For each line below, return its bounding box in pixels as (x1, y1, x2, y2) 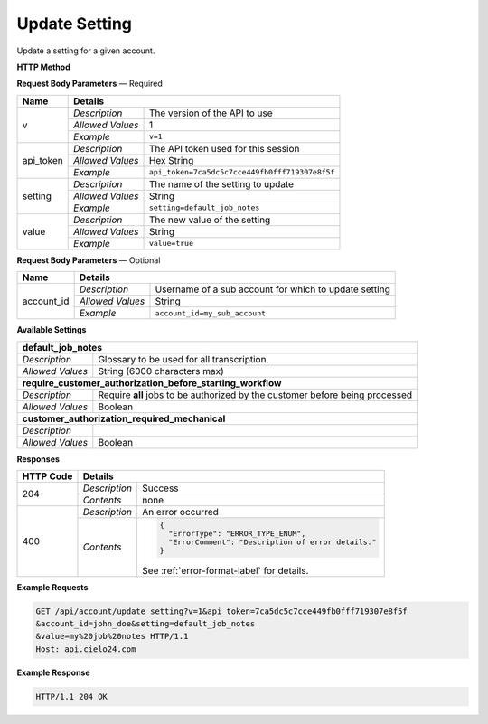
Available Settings (16, 324, 87, 335)
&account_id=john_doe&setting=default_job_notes (35, 619, 256, 629)
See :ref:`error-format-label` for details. (141, 564, 309, 577)
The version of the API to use (148, 107, 273, 119)
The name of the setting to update (148, 177, 294, 190)
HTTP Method (16, 61, 71, 72)
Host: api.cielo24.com (35, 644, 136, 654)
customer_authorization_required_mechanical (22, 412, 226, 425)
